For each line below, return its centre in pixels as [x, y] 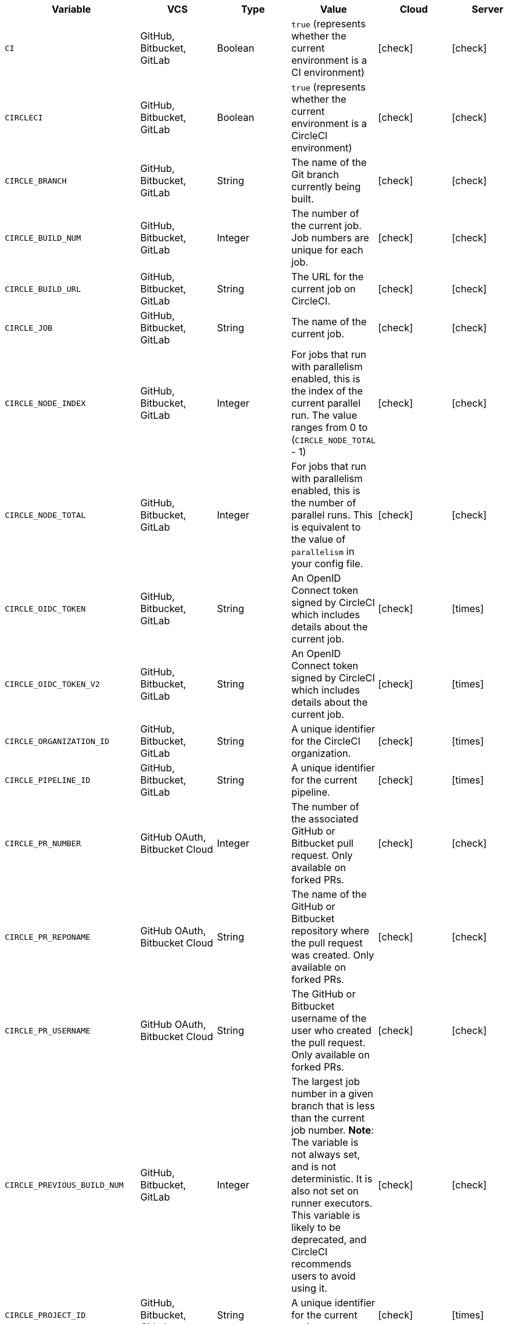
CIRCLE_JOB [29, 328]
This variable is [326, 1215]
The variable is [325, 1142]
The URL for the [327, 277]
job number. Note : [333, 1130]
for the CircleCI [326, 741]
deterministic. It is [332, 1179]
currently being [326, 187]
